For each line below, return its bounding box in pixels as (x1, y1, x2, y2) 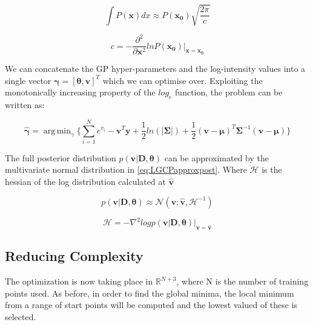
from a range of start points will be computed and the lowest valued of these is (5, 298, 298, 311)
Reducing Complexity (5, 246, 143, 265)
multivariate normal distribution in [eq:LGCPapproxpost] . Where (5, 163, 247, 176)
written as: (5, 98, 45, 111)
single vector (5, 74, 51, 86)
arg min (43, 126, 71, 135)
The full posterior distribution (5, 151, 116, 164)
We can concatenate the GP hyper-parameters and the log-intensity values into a (5, 62, 306, 75)
